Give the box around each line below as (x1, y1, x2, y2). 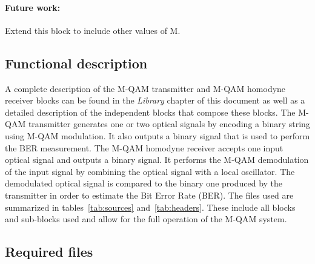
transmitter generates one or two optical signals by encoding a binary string (28, 117, 310, 130)
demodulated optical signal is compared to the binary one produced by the (5, 177, 283, 190)
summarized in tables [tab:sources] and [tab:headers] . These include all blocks (5, 200, 296, 213)
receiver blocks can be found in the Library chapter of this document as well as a (5, 94, 305, 107)
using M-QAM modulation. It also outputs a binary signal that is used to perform (5, 129, 310, 142)
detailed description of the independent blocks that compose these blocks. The (5, 105, 296, 118)
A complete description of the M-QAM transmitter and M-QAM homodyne (5, 82, 286, 94)
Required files (5, 242, 93, 261)
